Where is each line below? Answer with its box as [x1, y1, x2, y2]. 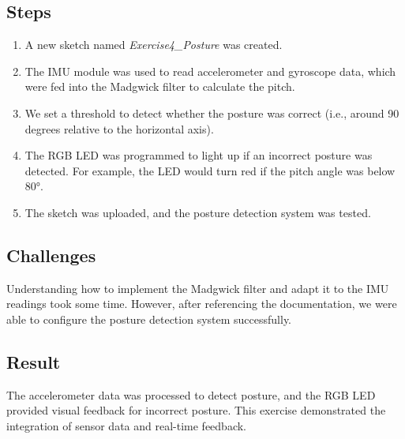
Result [6, 349, 61, 373]
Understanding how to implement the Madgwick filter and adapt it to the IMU [6, 280, 389, 296]
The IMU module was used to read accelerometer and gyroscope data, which [24, 62, 396, 79]
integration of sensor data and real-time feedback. [6, 417, 246, 433]
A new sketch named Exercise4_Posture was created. [24, 36, 283, 53]
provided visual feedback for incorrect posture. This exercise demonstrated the [6, 402, 386, 418]
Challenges [6, 242, 96, 267]
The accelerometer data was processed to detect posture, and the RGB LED [6, 386, 376, 403]
